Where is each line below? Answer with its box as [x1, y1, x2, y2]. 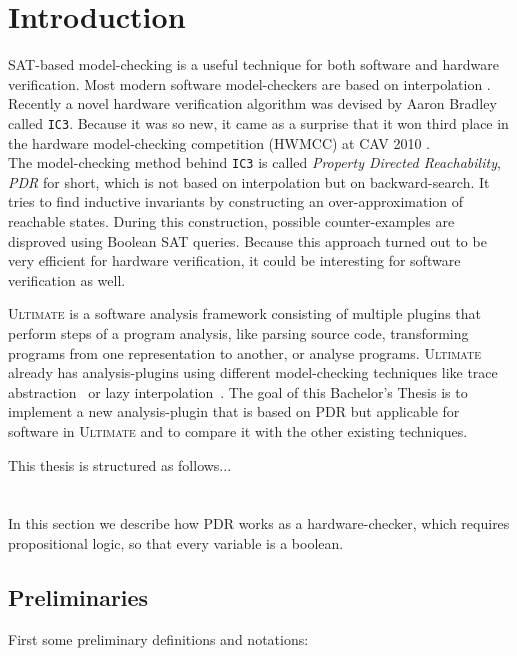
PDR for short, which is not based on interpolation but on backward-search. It [8, 171, 490, 192]
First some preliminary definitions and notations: [8, 628, 309, 649]
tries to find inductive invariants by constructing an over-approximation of [8, 191, 464, 212]
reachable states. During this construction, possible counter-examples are [8, 211, 455, 231]
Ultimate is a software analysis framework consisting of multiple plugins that [8, 303, 482, 324]
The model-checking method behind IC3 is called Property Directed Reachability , [8, 152, 501, 173]
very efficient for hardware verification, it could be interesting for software [8, 250, 461, 271]
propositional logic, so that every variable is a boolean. [8, 532, 344, 553]
